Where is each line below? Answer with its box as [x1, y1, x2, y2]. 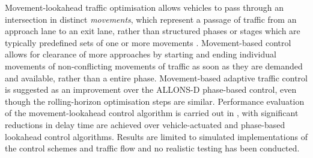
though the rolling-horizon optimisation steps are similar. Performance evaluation [5, 95, 305, 107]
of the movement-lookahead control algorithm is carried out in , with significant [5, 107, 299, 119]
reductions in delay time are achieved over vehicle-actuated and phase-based [5, 118, 285, 130]
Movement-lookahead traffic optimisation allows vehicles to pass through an [5, 1, 284, 13]
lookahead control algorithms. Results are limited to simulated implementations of [5, 130, 308, 142]
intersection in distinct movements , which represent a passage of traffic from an [5, 13, 297, 25]
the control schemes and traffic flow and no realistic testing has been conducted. [5, 142, 300, 154]
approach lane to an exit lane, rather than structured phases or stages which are [5, 25, 300, 37]
